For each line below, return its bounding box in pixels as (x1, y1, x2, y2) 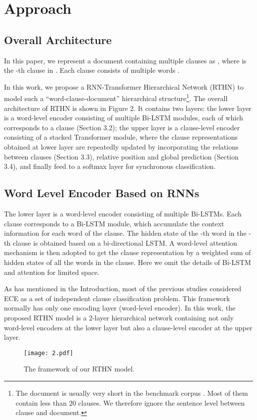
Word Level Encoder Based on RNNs (4, 185, 200, 201)
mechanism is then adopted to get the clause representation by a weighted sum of (4, 247, 251, 258)
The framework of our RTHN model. (24, 364, 135, 374)
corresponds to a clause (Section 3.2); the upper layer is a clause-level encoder (4, 122, 240, 132)
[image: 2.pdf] (24, 349, 74, 357)
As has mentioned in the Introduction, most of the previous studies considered (4, 283, 242, 294)
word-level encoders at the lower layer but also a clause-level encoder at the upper (4, 322, 253, 332)
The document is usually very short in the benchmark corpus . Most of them (15, 387, 248, 398)
